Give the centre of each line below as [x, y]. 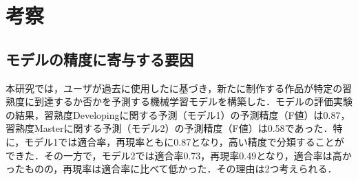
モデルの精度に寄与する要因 [99, 59]
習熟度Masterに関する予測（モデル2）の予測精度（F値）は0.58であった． [169, 128]
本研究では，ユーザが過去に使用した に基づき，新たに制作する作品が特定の [174, 88]
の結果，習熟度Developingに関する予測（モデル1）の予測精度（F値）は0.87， [178, 114]
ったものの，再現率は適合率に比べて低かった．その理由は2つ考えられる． [171, 169]
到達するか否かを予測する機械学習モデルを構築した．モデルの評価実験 [193, 101]
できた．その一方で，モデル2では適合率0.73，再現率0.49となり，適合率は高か [179, 155]
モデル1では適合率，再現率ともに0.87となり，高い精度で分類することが [184, 141]
